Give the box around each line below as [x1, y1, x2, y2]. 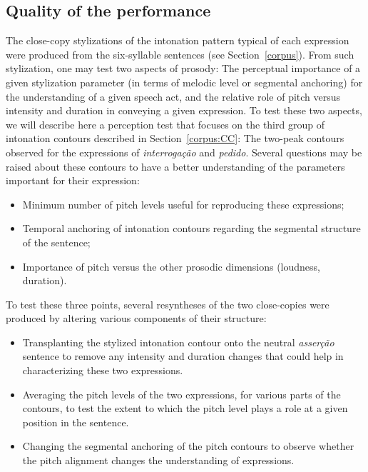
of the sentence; [22, 234, 91, 249]
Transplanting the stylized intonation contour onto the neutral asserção [22, 334, 334, 349]
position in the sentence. [22, 414, 129, 429]
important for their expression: [6, 173, 140, 188]
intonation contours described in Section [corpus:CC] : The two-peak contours [6, 131, 344, 146]
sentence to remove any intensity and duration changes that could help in [22, 348, 344, 363]
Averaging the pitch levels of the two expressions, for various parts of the [22, 386, 341, 401]
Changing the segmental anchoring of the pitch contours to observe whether [22, 438, 354, 453]
